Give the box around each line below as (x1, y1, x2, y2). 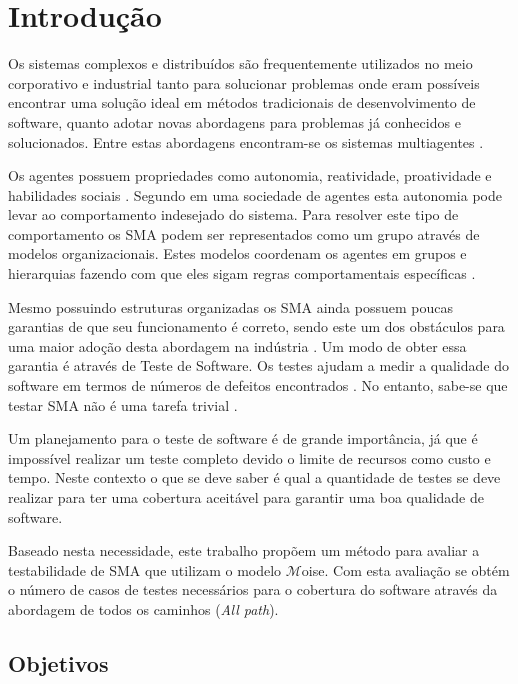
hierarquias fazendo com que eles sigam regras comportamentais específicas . (8, 263, 476, 284)
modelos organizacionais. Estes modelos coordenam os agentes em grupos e (8, 243, 467, 264)
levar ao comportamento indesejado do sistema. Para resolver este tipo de (8, 204, 459, 225)
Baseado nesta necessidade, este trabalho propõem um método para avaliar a (8, 540, 480, 561)
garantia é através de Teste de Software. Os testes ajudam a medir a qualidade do (8, 355, 509, 376)
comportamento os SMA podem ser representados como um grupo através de (8, 223, 480, 244)
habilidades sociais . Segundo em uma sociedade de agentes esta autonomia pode (8, 184, 502, 205)
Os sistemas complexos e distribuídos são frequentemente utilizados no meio (8, 53, 473, 74)
